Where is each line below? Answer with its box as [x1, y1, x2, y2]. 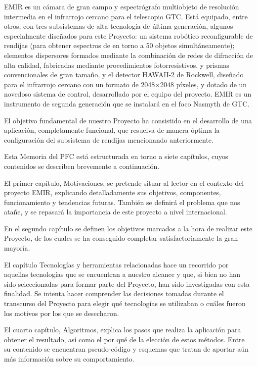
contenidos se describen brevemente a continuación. [4, 160, 160, 171]
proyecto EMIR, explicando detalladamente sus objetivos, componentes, [4, 187, 221, 198]
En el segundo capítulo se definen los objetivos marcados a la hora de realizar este [4, 223, 253, 233]
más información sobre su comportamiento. [4, 354, 134, 364]
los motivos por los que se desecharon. [4, 308, 119, 318]
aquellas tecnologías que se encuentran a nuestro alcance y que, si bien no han [4, 269, 240, 279]
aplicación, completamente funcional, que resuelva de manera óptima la [4, 125, 220, 135]
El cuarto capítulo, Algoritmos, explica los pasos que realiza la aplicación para [4, 324, 241, 335]
